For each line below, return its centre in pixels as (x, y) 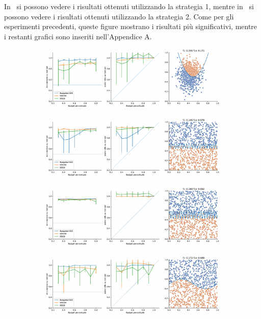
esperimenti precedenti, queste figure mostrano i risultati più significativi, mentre (131, 26)
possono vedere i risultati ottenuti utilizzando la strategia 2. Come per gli (119, 16)
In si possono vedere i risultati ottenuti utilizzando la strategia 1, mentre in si (129, 6)
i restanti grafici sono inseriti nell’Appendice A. (78, 36)
